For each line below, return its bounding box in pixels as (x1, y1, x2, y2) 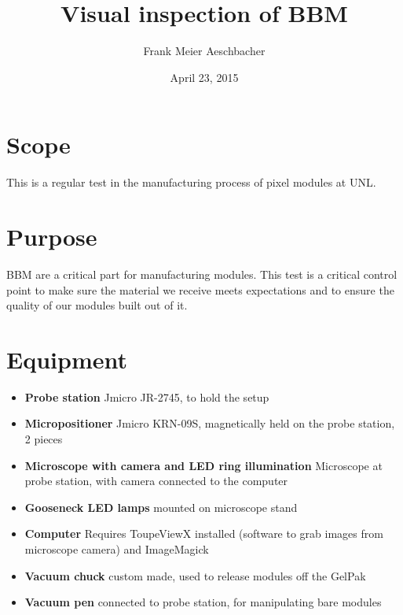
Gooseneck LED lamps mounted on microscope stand (24, 498, 298, 515)
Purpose (6, 220, 97, 253)
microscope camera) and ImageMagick (24, 541, 209, 558)
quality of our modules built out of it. (6, 297, 188, 313)
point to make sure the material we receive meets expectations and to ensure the (6, 281, 394, 298)
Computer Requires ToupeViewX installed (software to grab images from (24, 525, 383, 542)
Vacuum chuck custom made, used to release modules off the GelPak (24, 567, 366, 584)
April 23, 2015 (170, 69, 239, 85)
